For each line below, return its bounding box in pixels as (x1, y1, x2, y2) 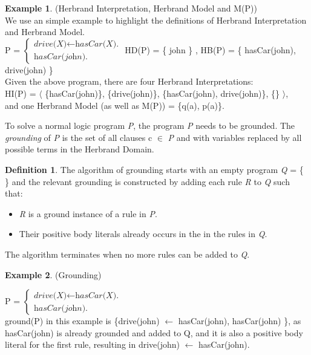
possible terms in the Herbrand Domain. (5, 143, 154, 155)
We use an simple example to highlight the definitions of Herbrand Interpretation (5, 13, 307, 26)
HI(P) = (5, 86, 36, 99)
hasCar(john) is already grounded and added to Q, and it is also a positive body (5, 326, 303, 339)
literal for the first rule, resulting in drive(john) (5, 338, 180, 351)
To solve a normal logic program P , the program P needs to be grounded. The (5, 119, 295, 132)
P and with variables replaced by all (168, 131, 302, 143)
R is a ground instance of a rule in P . (19, 207, 157, 220)
